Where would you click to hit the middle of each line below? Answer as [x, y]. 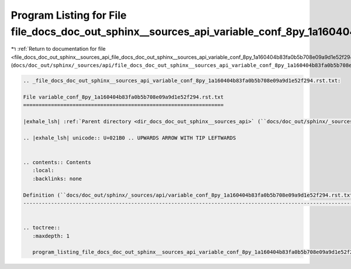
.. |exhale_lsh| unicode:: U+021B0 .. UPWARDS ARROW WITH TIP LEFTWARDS [130, 138]
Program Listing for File [69, 15]
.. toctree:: [42, 228]
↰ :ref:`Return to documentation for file [58, 49]
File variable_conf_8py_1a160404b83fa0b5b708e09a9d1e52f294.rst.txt [123, 97]
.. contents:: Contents [57, 163]
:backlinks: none [57, 179]
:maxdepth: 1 [51, 236]
